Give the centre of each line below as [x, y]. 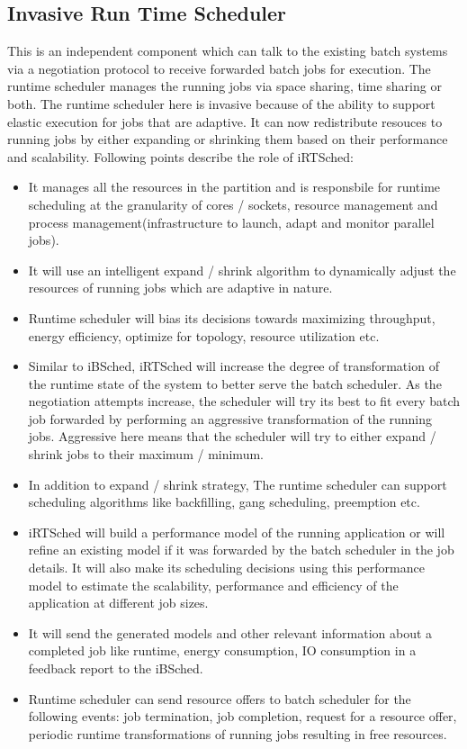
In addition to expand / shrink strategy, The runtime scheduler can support [238, 484]
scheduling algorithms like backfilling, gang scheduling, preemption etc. [224, 502]
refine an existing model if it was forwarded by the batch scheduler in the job [241, 550]
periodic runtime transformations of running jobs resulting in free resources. [238, 733]
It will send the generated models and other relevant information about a [230, 632]
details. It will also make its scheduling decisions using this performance [226, 568]
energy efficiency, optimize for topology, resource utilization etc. [204, 335]
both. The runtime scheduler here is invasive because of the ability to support [221, 103]
